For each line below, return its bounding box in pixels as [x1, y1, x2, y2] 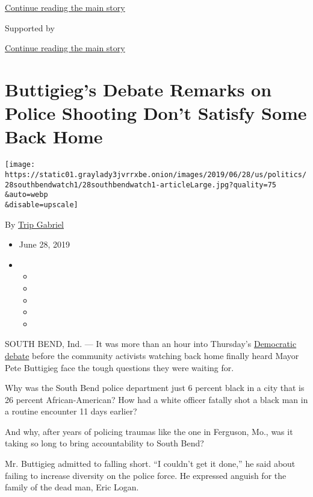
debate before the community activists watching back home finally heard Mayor [5, 349, 299, 361]
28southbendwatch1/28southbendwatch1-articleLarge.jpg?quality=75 [5, 180, 277, 189]
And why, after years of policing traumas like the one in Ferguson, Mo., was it [5, 425, 293, 437]
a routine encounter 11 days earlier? [5, 405, 137, 417]
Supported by [5, 21, 55, 34]
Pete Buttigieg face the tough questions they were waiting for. [5, 361, 234, 374]
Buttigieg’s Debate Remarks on [5, 77, 272, 101]
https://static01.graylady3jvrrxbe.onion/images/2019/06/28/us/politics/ [5, 170, 307, 179]
